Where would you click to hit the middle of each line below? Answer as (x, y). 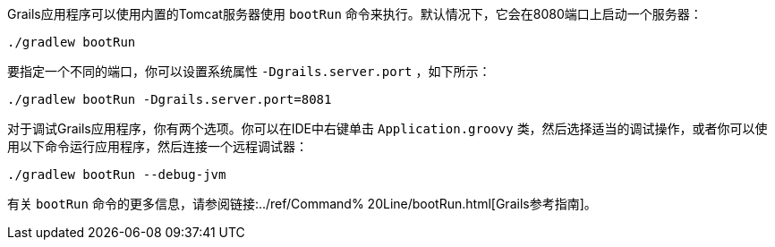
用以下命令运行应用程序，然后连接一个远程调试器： (158, 146)
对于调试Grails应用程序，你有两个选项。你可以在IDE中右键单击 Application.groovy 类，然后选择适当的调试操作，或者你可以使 (387, 128)
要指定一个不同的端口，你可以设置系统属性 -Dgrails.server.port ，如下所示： (249, 71)
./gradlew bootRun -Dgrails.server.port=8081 (170, 99)
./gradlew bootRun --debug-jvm (117, 175)
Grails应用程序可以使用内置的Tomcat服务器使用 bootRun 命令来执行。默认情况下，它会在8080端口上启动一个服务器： (355, 14)
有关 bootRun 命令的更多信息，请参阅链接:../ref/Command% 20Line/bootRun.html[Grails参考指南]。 (302, 204)
